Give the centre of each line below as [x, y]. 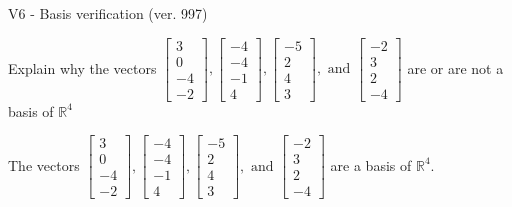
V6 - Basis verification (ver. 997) [108, 13]
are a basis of [371, 164]
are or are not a [455, 67]
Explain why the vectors [82, 67]
